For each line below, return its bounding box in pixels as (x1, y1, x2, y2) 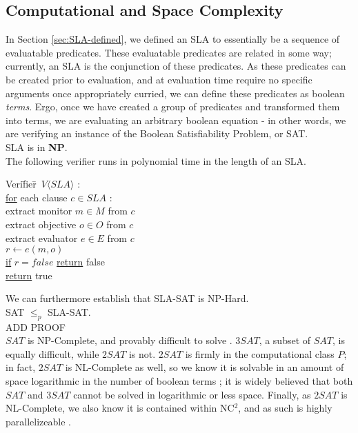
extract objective (6, 216, 77, 231)
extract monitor (6, 203, 72, 218)
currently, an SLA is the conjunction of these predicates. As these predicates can (6, 59, 346, 73)
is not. (128, 346, 156, 361)
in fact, (6, 360, 36, 374)
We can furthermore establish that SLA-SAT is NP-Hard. (6, 291, 249, 305)
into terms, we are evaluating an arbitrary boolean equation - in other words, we (6, 112, 346, 127)
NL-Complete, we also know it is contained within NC (6, 401, 235, 415)
